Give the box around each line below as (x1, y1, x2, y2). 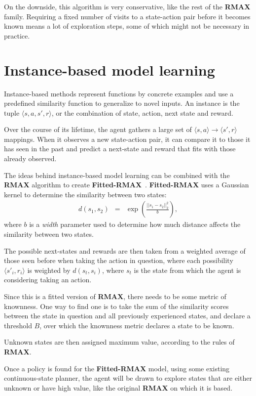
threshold (4, 320, 32, 330)
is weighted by (27, 264, 71, 275)
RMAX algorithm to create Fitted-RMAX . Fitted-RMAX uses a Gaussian (4, 179, 249, 190)
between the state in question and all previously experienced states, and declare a (4, 310, 251, 321)
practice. (4, 30, 30, 41)
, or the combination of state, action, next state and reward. (51, 107, 233, 118)
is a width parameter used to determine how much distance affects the (29, 219, 241, 229)
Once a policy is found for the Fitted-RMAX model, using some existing (4, 363, 230, 373)
